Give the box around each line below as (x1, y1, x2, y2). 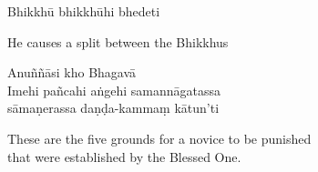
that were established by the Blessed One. (7, 147, 241, 166)
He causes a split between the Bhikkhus (7, 32, 229, 51)
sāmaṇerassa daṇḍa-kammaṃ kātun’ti (7, 98, 220, 117)
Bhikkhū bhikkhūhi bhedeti (7, 2, 160, 20)
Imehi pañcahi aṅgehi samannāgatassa (7, 80, 221, 99)
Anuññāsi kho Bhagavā (7, 63, 137, 82)
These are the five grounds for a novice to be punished (7, 128, 312, 147)
